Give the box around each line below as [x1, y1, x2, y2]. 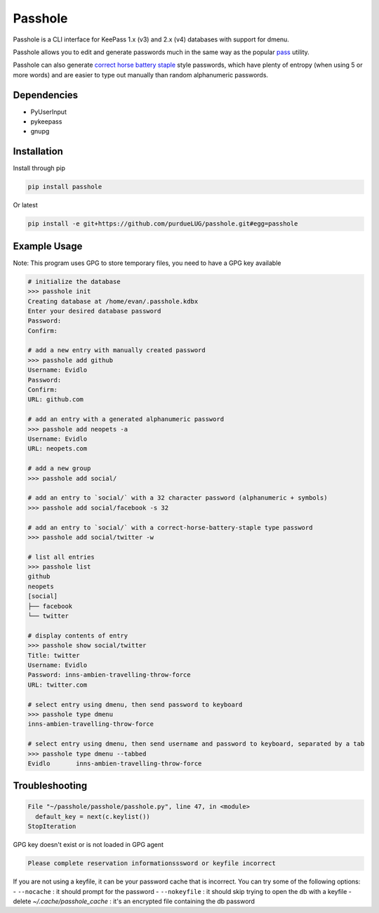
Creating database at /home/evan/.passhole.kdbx [27, 297, 199, 305]
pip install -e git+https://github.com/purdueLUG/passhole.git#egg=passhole [27, 220, 298, 228]
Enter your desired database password [27, 306, 161, 315]
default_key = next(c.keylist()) [35, 812, 150, 820]
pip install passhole [27, 183, 102, 191]
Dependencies [13, 89, 79, 101]
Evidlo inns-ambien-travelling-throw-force [27, 759, 202, 768]
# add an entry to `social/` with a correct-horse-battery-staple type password [27, 524, 313, 531]
